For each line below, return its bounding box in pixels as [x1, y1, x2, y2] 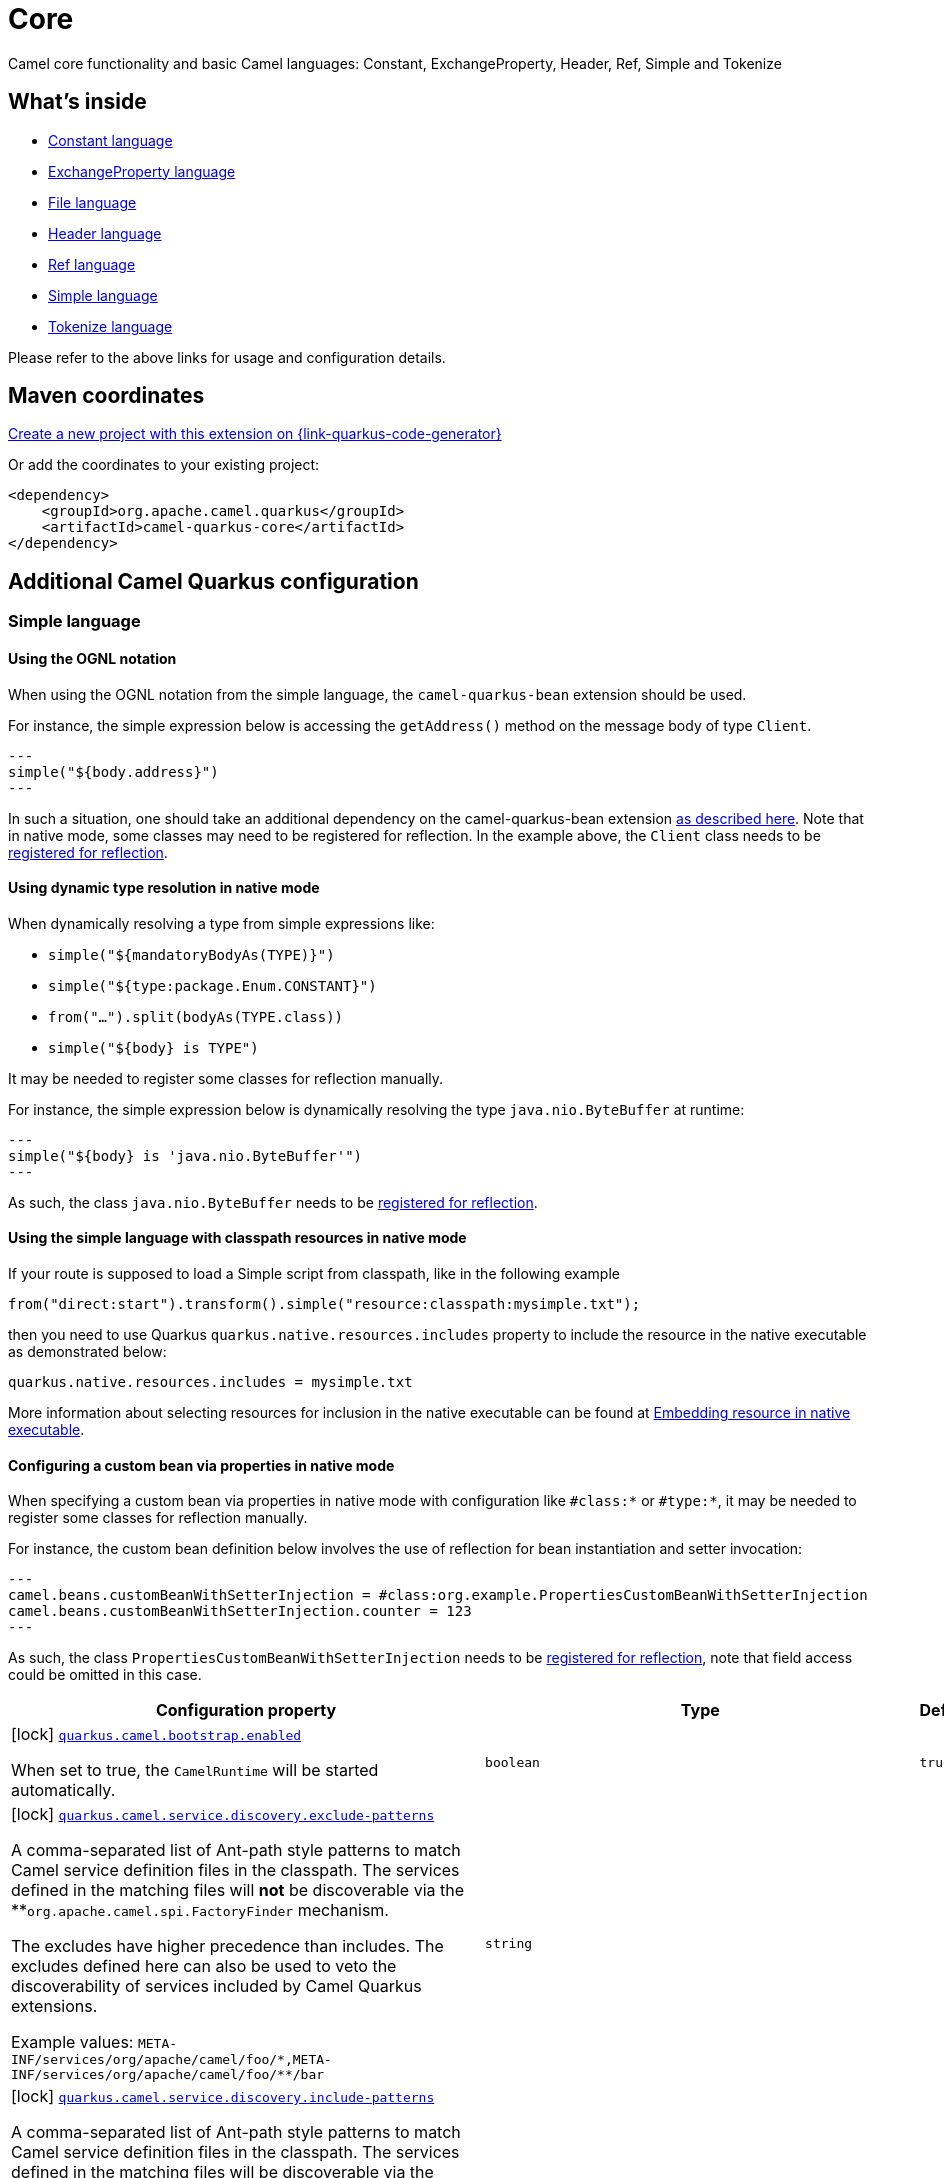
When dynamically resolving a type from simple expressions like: [8, 914, 435, 932]
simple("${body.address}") [8, 763, 219, 780]
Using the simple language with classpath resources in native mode [8, 1229, 467, 1247]
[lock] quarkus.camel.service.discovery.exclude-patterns [11, 1804, 435, 1825]
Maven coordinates [8, 383, 205, 409]
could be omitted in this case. [8, 1666, 202, 1684]
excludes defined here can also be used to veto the [11, 1956, 397, 1977]
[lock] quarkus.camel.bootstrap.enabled [11, 1724, 302, 1745]
